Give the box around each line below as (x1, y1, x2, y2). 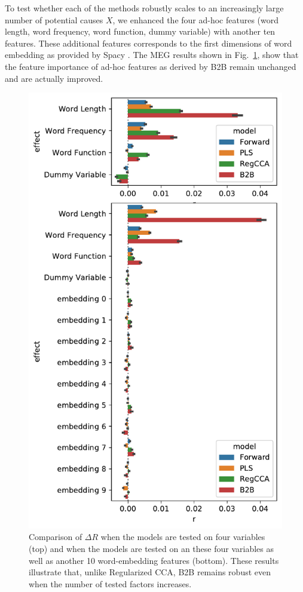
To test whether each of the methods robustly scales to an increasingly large (5, 2, 284, 14)
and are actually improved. (5, 72, 103, 84)
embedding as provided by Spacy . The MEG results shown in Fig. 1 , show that (5, 48, 299, 61)
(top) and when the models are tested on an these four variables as (29, 542, 274, 555)
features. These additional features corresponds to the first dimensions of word (5, 36, 292, 49)
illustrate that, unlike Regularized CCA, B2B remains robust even (29, 566, 271, 578)
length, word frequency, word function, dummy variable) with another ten (5, 25, 276, 38)
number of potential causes (5, 13, 103, 26)
